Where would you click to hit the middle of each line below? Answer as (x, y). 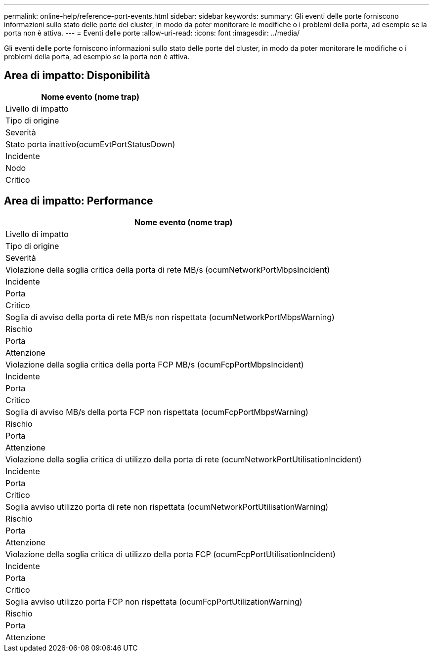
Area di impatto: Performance (79, 201)
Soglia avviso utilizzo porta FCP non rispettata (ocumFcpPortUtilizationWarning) (154, 601)
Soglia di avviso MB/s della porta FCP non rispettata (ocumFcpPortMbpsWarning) (157, 412)
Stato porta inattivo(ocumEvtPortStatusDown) (90, 144)
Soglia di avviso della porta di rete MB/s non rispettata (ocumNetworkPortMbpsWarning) (170, 317)
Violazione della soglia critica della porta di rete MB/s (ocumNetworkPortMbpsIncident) (168, 269)
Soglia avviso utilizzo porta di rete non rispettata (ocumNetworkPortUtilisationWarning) (167, 507)
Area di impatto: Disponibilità (77, 76)
